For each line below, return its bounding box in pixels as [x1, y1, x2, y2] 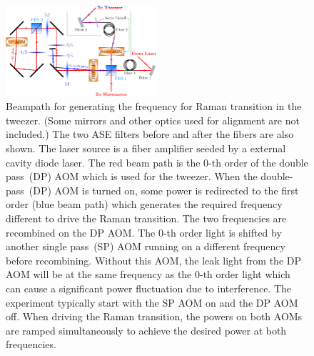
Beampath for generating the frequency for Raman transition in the [6, 99, 302, 114]
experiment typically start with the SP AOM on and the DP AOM [6, 295, 298, 310]
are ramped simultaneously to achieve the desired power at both [6, 322, 287, 337]
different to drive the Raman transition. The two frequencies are [6, 211, 287, 226]
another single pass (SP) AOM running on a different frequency [6, 239, 285, 254]
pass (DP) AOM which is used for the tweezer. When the [6, 169, 258, 184]
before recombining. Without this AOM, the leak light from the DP [6, 252, 302, 267]
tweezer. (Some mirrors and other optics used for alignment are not [6, 112, 300, 127]
